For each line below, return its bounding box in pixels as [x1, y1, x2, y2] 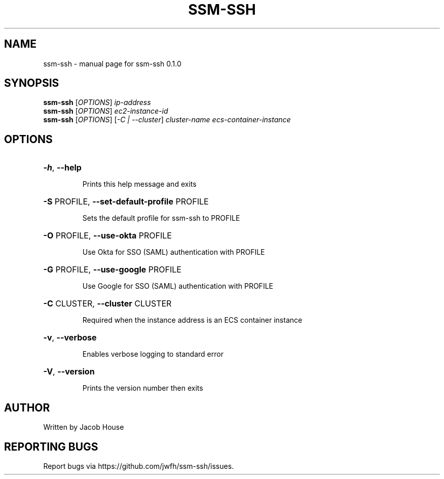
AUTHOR [4, 401, 50, 414]
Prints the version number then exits [82, 384, 203, 393]
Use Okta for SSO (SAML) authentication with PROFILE [82, 248, 265, 257]
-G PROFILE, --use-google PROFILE [43, 264, 181, 275]
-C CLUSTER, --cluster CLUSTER [43, 298, 172, 309]
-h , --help [43, 162, 82, 173]
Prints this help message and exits [82, 180, 197, 189]
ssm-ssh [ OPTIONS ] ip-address [43, 98, 151, 107]
